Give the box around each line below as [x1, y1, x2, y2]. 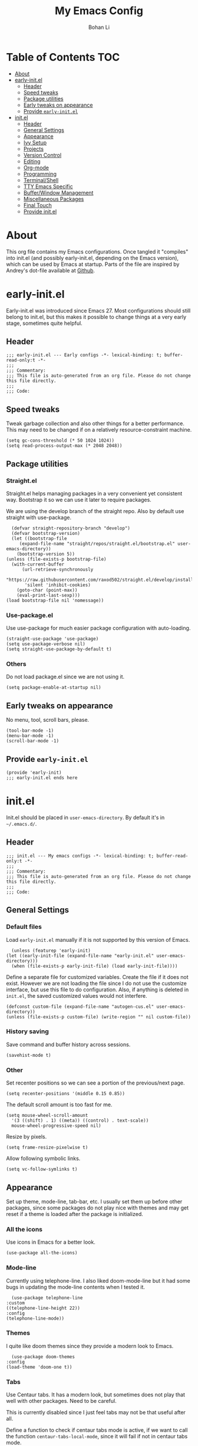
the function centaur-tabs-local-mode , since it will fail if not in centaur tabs [6, 1433, 188, 1440]
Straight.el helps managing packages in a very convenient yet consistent [6, 489, 183, 497]
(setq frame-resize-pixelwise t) [6, 1145, 88, 1151]
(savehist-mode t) [6, 1052, 51, 1058]
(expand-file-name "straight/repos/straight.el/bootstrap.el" [19, 541, 176, 547]
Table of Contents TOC [6, 50, 120, 64]
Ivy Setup [23, 139, 47, 146]
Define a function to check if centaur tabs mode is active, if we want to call [6, 1427, 188, 1434]
